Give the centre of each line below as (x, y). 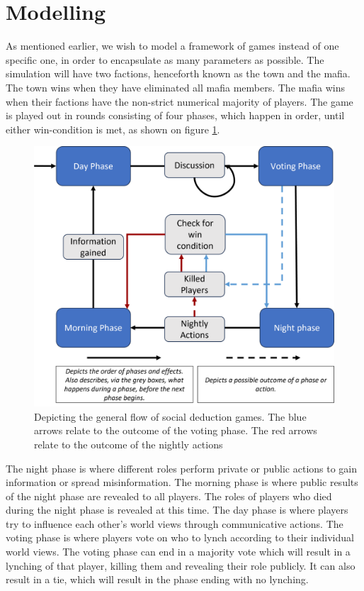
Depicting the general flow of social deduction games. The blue (170, 416)
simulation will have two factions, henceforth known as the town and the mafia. (178, 73)
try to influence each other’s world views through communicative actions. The (175, 523)
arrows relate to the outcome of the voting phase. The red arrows (176, 430)
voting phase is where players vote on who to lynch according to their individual (180, 537)
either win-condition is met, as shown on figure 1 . (113, 129)
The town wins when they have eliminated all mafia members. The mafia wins (175, 87)
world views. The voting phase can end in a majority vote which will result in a (178, 552)
